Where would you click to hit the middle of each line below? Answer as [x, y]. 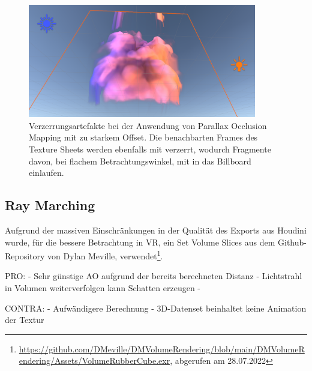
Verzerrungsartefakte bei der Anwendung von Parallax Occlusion [148, 125]
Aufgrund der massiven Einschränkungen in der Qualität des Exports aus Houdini [156, 230]
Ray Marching [50, 205]
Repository [25, 255]
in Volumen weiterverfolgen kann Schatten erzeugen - [103, 288]
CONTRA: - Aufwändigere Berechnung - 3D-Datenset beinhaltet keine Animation [156, 308]
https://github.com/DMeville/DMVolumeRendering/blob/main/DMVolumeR [162, 348]
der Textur [25, 320]
